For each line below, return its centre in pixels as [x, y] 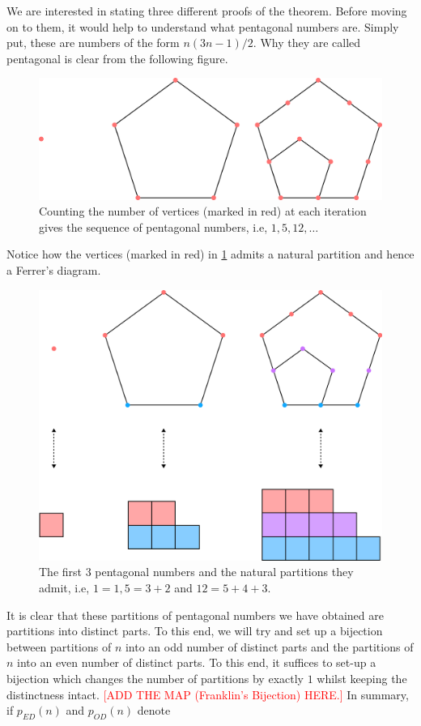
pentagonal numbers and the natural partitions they [224, 572]
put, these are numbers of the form [93, 43]
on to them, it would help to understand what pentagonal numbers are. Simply [203, 26]
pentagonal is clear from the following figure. [117, 58]
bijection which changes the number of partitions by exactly [155, 678]
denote [154, 710]
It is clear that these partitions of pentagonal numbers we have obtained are [195, 615]
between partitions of [59, 646]
